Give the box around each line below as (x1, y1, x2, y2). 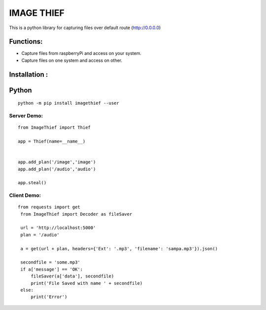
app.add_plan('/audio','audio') (18, 166, 96, 172)
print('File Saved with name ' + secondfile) (31, 280, 143, 286)
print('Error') (31, 294, 67, 300)
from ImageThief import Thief (18, 125, 91, 130)
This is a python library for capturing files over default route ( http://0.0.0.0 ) (9, 25, 161, 31)
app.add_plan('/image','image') (18, 159, 96, 165)
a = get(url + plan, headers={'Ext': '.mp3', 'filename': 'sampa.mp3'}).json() (20, 246, 218, 251)
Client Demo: (9, 192, 41, 199)
